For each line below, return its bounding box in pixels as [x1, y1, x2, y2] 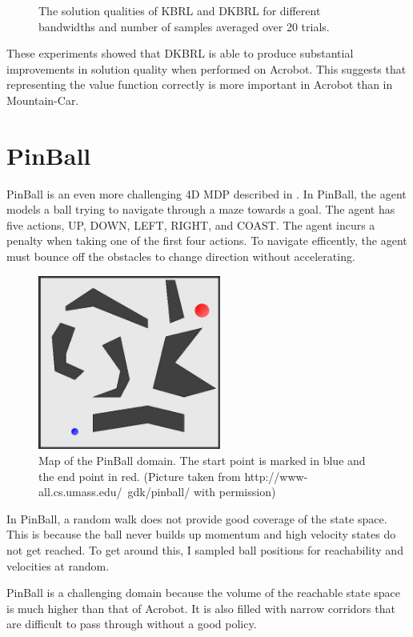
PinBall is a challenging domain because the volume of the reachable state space [6, 584, 400, 601]
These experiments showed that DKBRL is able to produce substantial [6, 45, 354, 62]
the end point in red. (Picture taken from [38, 467, 241, 484]
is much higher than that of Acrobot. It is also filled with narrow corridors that [6, 599, 395, 616]
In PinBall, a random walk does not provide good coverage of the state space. [6, 510, 387, 527]
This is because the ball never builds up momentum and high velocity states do [6, 526, 396, 543]
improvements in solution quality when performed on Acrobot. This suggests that [6, 60, 407, 77]
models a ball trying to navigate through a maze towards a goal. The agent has [6, 201, 395, 218]
